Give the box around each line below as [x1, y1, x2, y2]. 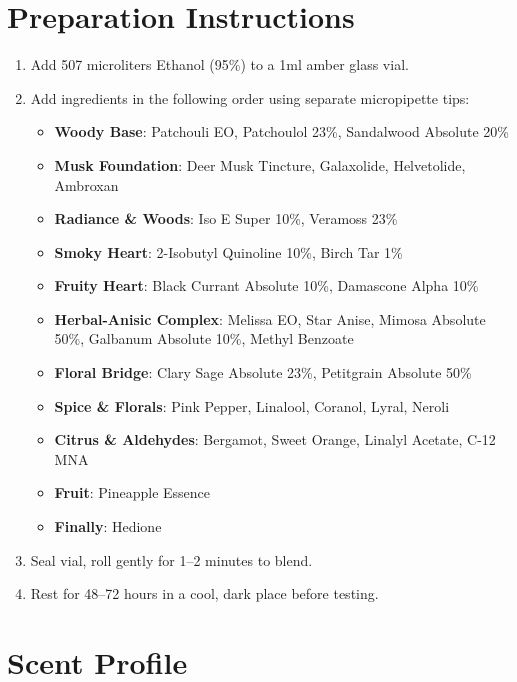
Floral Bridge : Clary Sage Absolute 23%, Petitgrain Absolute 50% [54, 362, 472, 383]
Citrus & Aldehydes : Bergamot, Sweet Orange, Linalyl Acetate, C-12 [54, 429, 496, 450]
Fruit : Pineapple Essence [54, 482, 211, 503]
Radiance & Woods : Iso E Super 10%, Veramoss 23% [54, 208, 398, 229]
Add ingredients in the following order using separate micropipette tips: [30, 87, 470, 108]
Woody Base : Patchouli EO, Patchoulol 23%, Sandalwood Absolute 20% [54, 121, 509, 142]
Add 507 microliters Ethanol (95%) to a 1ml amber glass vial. [30, 54, 409, 75]
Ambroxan [54, 174, 119, 195]
